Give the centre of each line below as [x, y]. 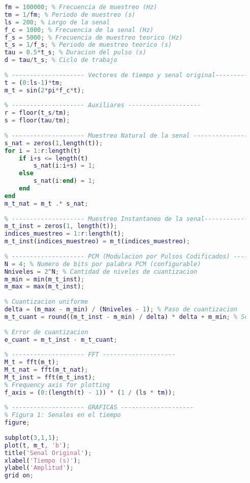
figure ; [17, 423]
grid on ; [19, 476]
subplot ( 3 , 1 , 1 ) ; [32, 438]
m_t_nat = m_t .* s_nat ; [46, 203]
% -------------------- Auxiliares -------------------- [103, 105]
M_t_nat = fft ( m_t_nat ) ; [46, 370]
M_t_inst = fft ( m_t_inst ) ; [50, 377]
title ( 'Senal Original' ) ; [48, 453]
